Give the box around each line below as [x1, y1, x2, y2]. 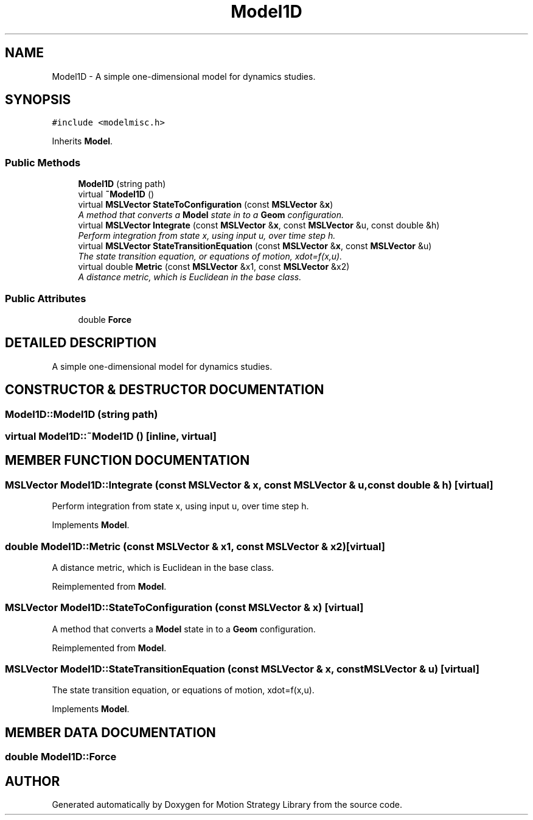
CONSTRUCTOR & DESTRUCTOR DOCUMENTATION [5, 382, 324, 398]
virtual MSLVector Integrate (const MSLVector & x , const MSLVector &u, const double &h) [78, 220, 440, 231]
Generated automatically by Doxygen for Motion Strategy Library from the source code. [52, 799, 403, 810]
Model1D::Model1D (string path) [5, 408, 158, 420]
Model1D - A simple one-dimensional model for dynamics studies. [52, 71, 316, 82]
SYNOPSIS [5, 92, 71, 108]
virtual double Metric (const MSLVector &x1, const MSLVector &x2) [78, 261, 350, 272]
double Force [78, 314, 132, 325]
